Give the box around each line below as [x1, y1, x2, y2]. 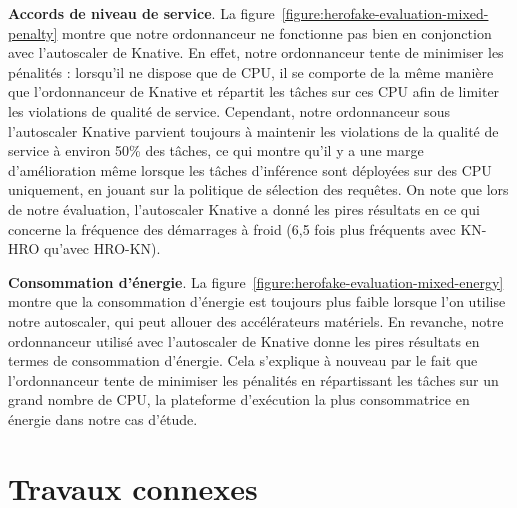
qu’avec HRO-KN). [43, 238, 161, 259]
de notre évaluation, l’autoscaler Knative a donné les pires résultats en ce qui [8, 198, 480, 219]
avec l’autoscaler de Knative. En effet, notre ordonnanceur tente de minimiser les [8, 42, 504, 63]
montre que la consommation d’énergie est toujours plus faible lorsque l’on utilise [8, 291, 506, 312]
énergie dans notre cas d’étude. [8, 408, 198, 429]
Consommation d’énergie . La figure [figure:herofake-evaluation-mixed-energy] [8, 271, 504, 292]
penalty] [8, 22, 58, 43]
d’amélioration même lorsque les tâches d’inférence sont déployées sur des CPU [8, 159, 492, 180]
